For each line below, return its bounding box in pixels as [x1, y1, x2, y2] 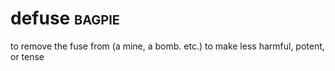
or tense [10, 50, 45, 62]
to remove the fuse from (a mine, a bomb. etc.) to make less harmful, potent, [10, 40, 325, 52]
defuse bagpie [10, 7, 120, 30]
